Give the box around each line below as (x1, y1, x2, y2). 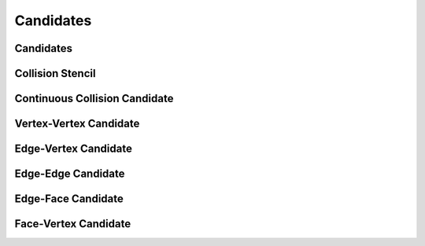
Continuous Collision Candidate (14, 92, 174, 105)
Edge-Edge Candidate (14, 167, 125, 181)
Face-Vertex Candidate (14, 217, 131, 231)
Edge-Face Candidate (14, 193, 124, 206)
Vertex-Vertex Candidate (14, 117, 140, 130)
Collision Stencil (14, 67, 96, 80)
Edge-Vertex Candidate (14, 142, 133, 156)
